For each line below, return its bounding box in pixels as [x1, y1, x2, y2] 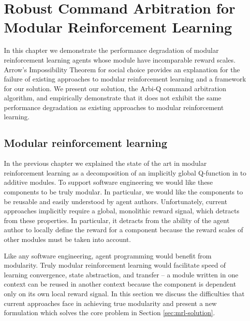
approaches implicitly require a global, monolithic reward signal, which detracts [4, 206, 239, 216]
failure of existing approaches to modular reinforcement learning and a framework [4, 74, 246, 84]
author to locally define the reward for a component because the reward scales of [4, 225, 243, 235]
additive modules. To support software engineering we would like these [4, 177, 213, 187]
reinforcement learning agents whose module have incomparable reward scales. [4, 54, 235, 64]
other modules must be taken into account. [4, 234, 131, 244]
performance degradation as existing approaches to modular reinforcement [4, 102, 224, 112]
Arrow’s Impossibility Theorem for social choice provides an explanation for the [4, 64, 240, 74]
